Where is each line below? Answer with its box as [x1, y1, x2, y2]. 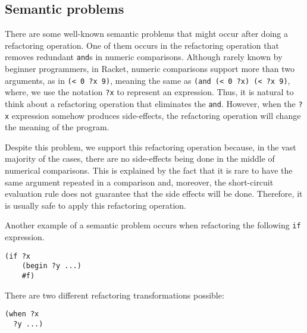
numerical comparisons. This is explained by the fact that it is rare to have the [5, 164, 293, 177]
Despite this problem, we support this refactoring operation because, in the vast [5, 140, 296, 153]
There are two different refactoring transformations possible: [5, 288, 224, 301]
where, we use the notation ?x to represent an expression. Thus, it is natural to [5, 86, 294, 98]
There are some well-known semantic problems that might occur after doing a [5, 27, 288, 40]
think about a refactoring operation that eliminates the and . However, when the [5, 97, 296, 109]
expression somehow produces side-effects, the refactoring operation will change [11, 109, 301, 121]
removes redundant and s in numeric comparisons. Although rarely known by [5, 51, 283, 63]
